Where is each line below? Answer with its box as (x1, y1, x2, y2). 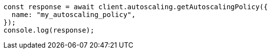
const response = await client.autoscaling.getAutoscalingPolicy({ (3, 3, 268, 11)
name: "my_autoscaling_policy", (11, 11, 136, 18)
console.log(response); (3, 26, 95, 34)
